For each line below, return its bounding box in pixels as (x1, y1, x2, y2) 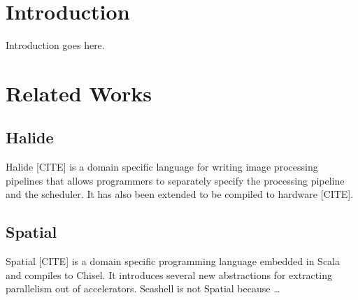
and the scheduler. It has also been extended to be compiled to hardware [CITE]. (6, 187, 354, 201)
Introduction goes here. (6, 38, 105, 52)
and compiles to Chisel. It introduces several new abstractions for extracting (6, 267, 332, 282)
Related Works (6, 78, 152, 107)
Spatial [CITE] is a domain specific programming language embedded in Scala (6, 254, 341, 269)
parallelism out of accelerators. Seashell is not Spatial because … (6, 281, 280, 296)
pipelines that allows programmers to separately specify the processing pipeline (6, 173, 345, 187)
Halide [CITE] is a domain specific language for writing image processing (6, 159, 318, 174)
